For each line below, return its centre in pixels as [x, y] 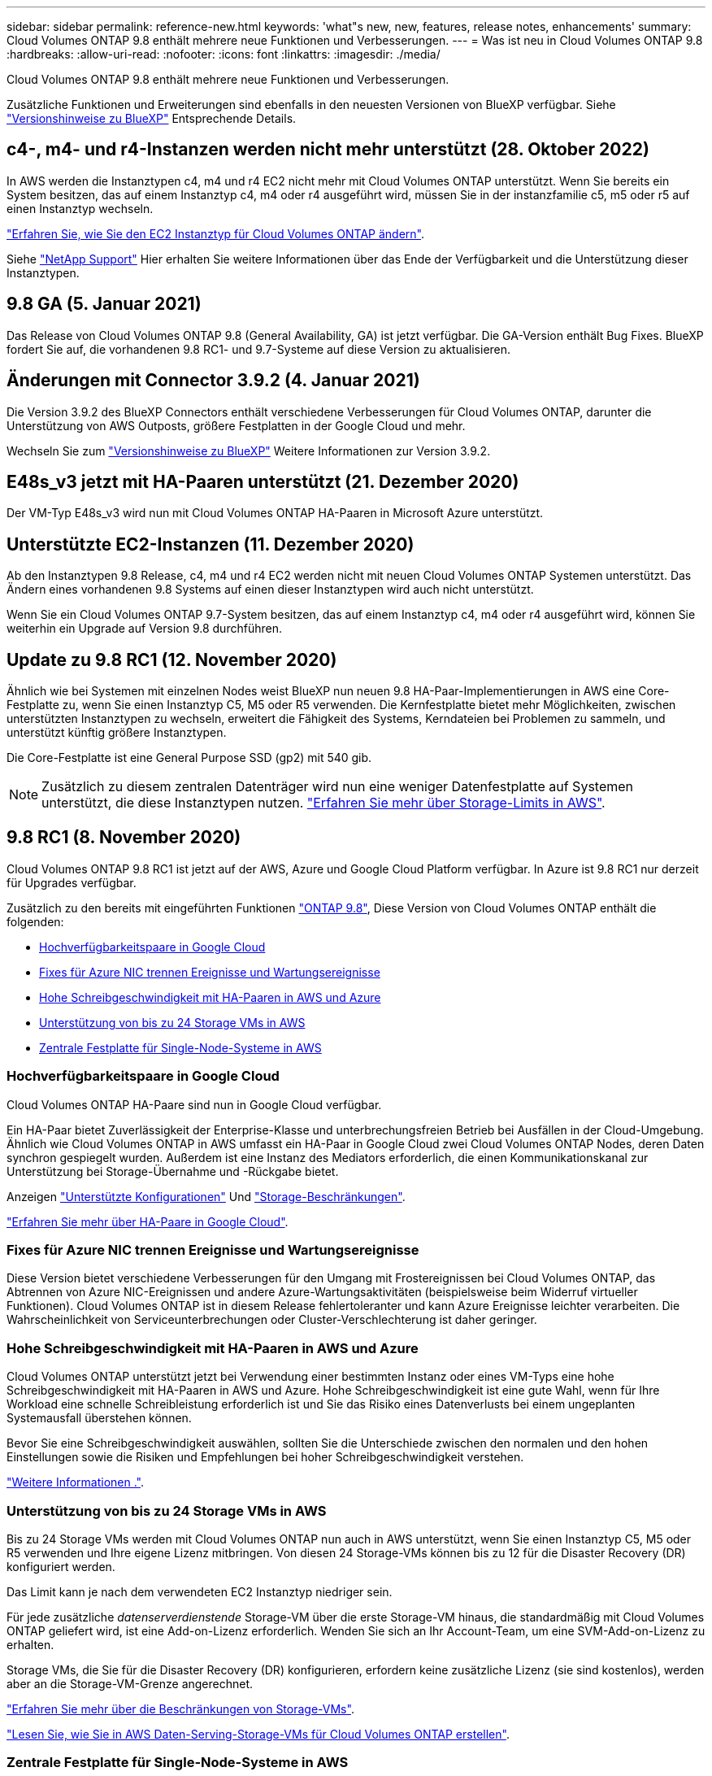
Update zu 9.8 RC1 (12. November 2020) [172, 659]
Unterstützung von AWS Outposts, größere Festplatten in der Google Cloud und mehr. [236, 425]
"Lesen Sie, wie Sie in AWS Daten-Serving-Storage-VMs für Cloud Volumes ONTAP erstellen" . [258, 1734]
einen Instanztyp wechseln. [80, 208]
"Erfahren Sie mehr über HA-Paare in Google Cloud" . [148, 1221]
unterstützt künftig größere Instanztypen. [117, 733]
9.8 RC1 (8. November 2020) [124, 838]
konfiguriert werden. [61, 1566]
